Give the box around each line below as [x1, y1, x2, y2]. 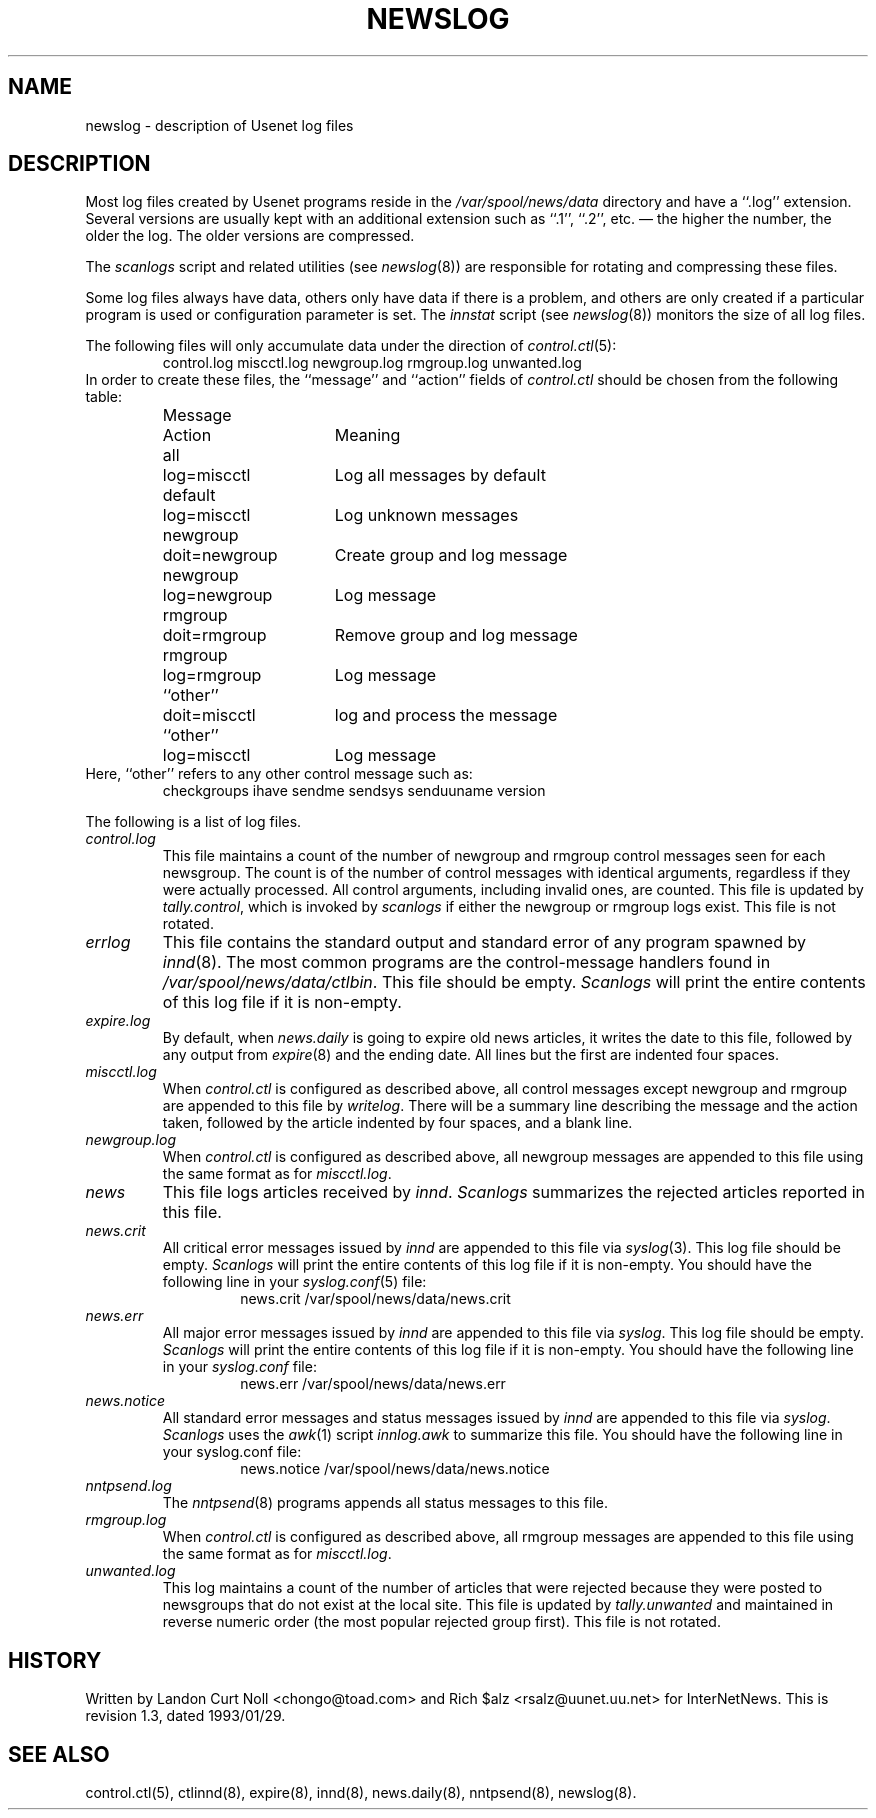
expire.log [85, 1012, 151, 1030]
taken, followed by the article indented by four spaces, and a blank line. [162, 1114, 633, 1132]
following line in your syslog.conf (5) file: [162, 1273, 427, 1291]
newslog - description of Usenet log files [85, 116, 354, 134]
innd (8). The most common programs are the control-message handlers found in [162, 952, 771, 973]
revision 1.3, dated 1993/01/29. [85, 1707, 286, 1725]
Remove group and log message [334, 625, 578, 646]
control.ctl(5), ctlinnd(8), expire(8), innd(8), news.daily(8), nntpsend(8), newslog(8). [85, 1784, 637, 1802]
